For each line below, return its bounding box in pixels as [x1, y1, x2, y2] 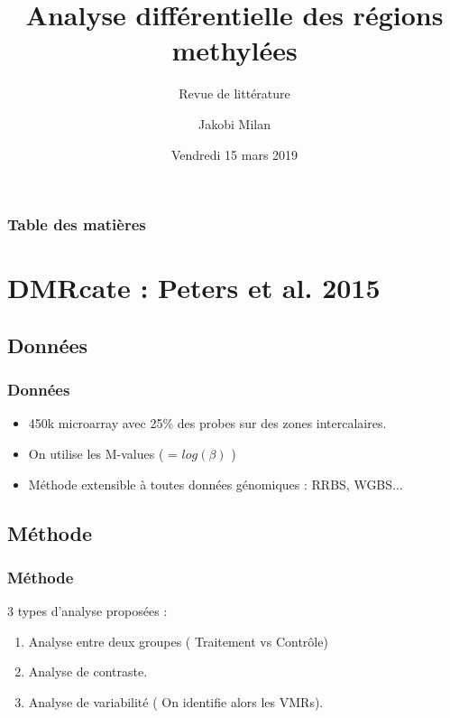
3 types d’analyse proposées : [7, 601, 168, 620]
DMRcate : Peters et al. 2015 [7, 269, 381, 306]
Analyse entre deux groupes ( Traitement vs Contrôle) [28, 631, 328, 650]
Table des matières [7, 213, 146, 236]
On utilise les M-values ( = [28, 443, 178, 462]
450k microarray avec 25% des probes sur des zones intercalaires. [28, 414, 387, 433]
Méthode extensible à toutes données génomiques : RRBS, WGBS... [28, 474, 403, 493]
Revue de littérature [179, 84, 290, 103]
